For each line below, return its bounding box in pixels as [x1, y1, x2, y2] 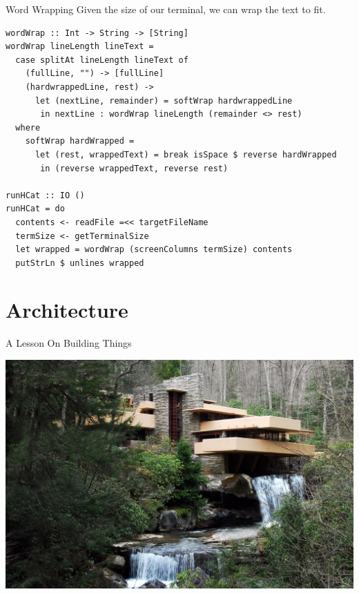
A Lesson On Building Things [6, 336, 132, 350]
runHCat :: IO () [6, 190, 85, 200]
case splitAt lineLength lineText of [15, 55, 188, 65]
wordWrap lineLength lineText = [6, 41, 154, 52]
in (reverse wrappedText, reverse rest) [40, 163, 229, 173]
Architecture [6, 296, 128, 324]
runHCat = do [6, 204, 65, 214]
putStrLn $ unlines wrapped [15, 258, 144, 268]
